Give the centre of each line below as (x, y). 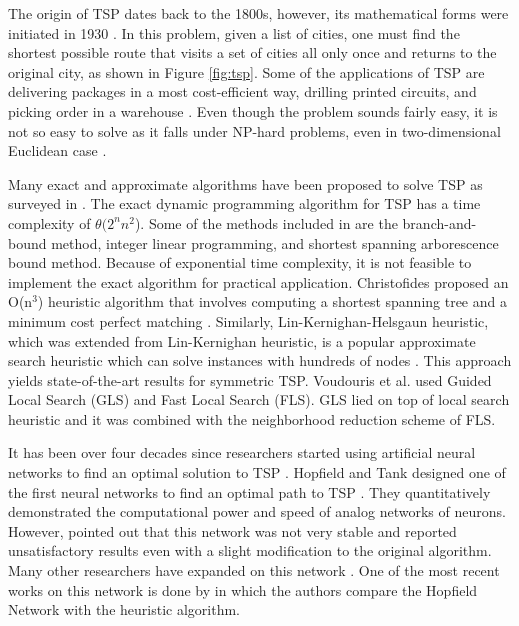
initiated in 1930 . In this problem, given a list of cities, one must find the (234, 32)
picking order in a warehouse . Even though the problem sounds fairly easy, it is (253, 110)
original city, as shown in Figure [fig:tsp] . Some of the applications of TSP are (246, 71)
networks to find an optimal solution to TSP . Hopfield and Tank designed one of (257, 472)
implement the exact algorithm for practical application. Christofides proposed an (258, 281)
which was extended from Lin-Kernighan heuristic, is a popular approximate (242, 340)
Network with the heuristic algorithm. (124, 609)
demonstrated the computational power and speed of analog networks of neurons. (257, 511)
